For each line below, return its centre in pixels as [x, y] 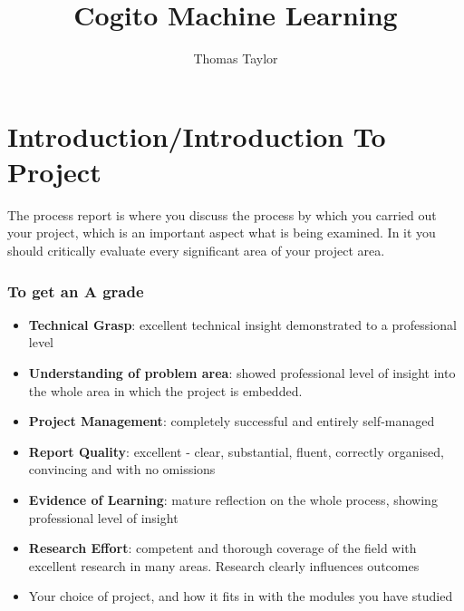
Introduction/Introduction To [197, 136]
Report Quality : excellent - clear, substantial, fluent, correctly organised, [236, 451]
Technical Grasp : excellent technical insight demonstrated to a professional [242, 324]
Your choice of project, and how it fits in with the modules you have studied [241, 596]
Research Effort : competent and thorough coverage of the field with [222, 548]
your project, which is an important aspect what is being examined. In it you [222, 233]
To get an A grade [76, 291]
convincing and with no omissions [122, 469]
